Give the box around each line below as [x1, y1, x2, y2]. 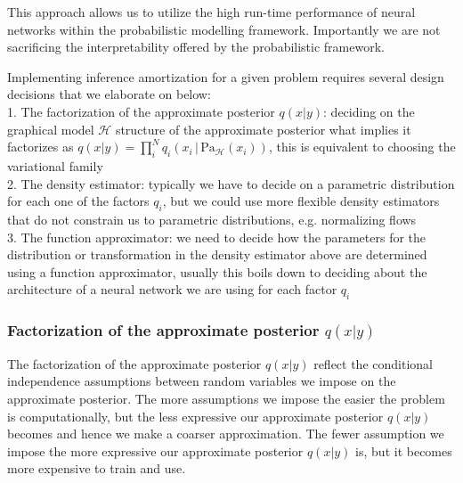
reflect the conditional [313, 354, 433, 372]
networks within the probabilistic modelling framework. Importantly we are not [7, 20, 441, 38]
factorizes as [7, 137, 74, 156]
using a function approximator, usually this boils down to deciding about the [7, 262, 427, 281]
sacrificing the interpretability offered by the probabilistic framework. [7, 37, 385, 56]
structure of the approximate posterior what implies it [115, 119, 411, 138]
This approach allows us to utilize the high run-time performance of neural [7, 3, 416, 20]
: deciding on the [323, 102, 415, 120]
